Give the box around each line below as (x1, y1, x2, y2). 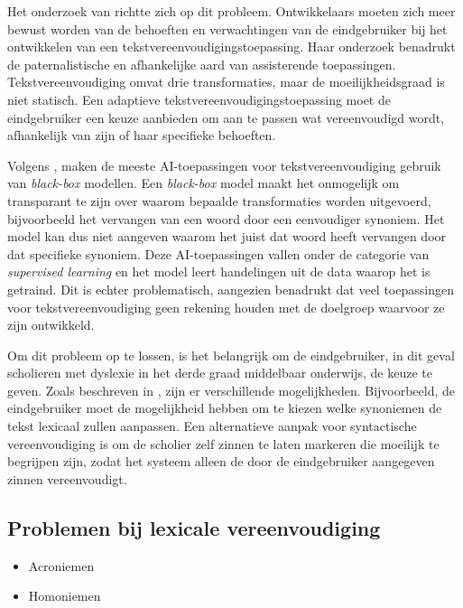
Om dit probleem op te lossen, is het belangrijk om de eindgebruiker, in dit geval (7, 345, 455, 364)
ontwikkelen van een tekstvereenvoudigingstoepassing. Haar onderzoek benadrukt (7, 37, 456, 56)
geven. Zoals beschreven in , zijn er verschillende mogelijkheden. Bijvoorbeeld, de (7, 380, 456, 399)
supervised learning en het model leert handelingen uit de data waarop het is (7, 262, 431, 281)
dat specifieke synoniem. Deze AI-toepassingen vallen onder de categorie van (7, 244, 430, 263)
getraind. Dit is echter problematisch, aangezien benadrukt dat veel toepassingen (7, 279, 454, 298)
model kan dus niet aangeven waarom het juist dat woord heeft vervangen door (7, 227, 447, 246)
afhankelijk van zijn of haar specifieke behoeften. (7, 126, 276, 145)
